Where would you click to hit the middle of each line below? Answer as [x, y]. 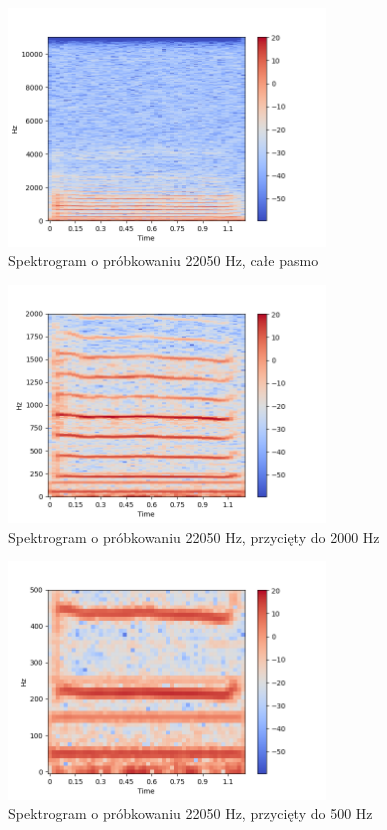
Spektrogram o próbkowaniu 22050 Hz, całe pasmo [163, 260]
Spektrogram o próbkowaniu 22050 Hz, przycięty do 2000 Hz [194, 536]
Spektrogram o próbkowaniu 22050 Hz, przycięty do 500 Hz [190, 813]
